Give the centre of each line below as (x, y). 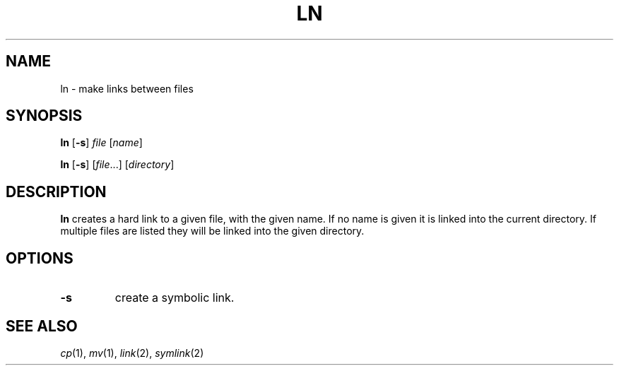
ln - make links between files (127, 88)
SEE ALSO (42, 326)
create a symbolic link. (175, 298)
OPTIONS (40, 258)
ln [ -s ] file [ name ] (101, 143)
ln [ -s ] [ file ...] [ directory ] (117, 165)
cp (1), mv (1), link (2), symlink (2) (132, 353)
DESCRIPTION (56, 192)
